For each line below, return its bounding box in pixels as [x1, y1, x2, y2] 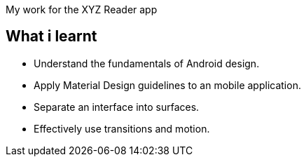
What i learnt [6, 27, 97, 46]
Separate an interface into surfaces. [34, 100, 200, 113]
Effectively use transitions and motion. [34, 122, 210, 135]
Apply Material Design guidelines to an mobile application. [34, 79, 301, 91]
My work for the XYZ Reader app [6, 4, 158, 15]
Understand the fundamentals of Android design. [34, 57, 260, 69]
